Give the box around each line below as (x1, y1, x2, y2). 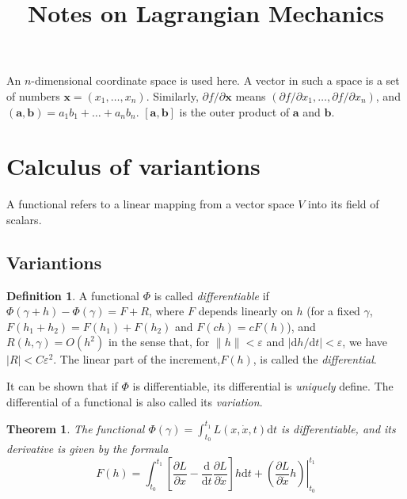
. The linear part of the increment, (53, 351, 221, 368)
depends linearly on (198, 303, 293, 319)
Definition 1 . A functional (6, 287, 140, 303)
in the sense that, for (108, 333, 210, 350)
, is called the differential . (253, 351, 377, 368)
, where (148, 303, 184, 319)
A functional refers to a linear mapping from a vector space (6, 196, 295, 212)
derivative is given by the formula (6, 440, 169, 456)
